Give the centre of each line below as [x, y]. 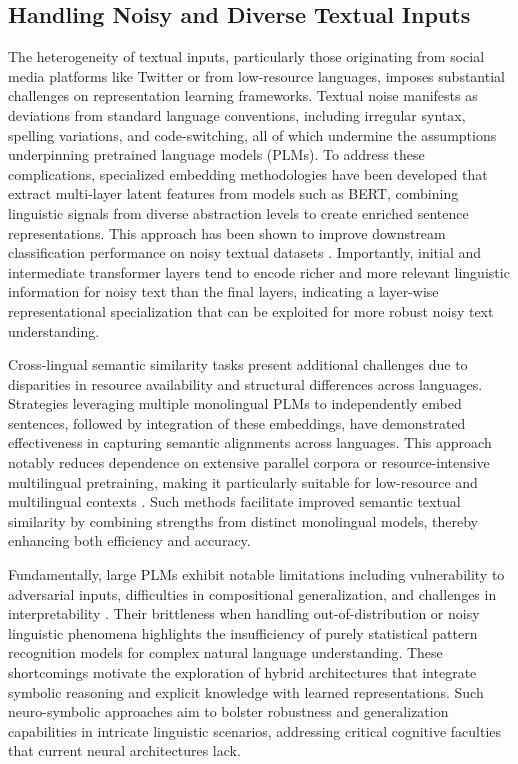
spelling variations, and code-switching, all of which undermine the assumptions [252, 134]
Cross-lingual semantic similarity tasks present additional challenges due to [238, 364]
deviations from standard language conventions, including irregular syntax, [237, 114]
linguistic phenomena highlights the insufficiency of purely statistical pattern [243, 632]
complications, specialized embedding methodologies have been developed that [248, 173]
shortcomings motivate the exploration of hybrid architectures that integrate [242, 672]
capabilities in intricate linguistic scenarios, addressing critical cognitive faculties [255, 730]
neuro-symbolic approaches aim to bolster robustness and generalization [228, 711]
